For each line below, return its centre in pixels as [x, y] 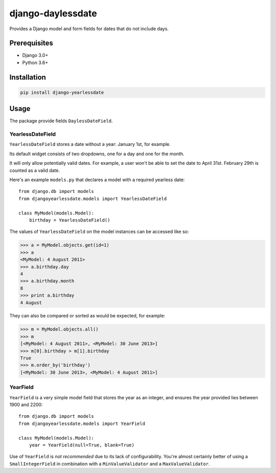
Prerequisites [31, 43]
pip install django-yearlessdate [62, 92]
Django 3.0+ [35, 55]
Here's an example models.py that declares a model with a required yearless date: [97, 180]
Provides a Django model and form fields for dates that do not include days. [89, 29]
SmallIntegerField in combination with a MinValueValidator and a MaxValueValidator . [110, 464]
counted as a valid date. [35, 170]
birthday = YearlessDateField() [70, 220]
